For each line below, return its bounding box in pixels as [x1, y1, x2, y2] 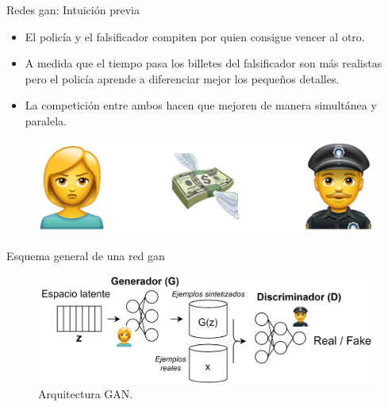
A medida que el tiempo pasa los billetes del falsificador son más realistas [25, 55, 382, 71]
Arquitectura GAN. [38, 386, 133, 402]
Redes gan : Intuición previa [6, 2, 140, 17]
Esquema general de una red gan [6, 247, 165, 263]
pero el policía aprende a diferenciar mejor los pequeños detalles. [25, 70, 340, 86]
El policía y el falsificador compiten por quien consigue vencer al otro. [25, 28, 365, 44]
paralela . [25, 112, 67, 129]
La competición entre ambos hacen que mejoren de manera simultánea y [25, 97, 377, 113]
